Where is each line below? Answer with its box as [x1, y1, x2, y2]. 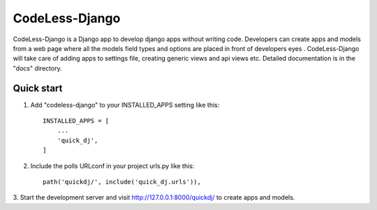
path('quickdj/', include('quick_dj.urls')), [43, 178, 202, 186]
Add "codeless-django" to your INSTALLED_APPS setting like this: [30, 100, 220, 109]
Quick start [13, 82, 63, 94]
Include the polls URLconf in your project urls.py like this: [30, 161, 195, 170]
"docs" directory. [13, 63, 62, 73]
